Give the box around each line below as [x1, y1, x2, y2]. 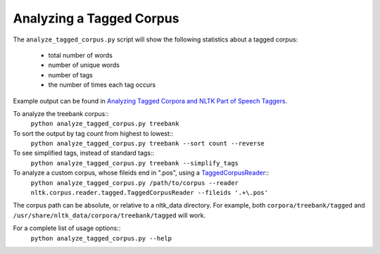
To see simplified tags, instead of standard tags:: [13, 148, 155, 158]
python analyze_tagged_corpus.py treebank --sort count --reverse [30, 139, 265, 148]
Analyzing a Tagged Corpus [13, 11, 179, 26]
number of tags [48, 70, 93, 79]
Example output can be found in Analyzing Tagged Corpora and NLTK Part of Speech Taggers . [13, 96, 288, 105]
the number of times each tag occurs [48, 81, 156, 89]
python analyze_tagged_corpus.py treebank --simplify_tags [30, 159, 239, 167]
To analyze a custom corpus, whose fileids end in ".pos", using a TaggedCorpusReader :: [13, 169, 270, 177]
